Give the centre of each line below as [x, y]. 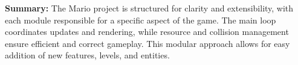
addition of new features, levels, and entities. [87, 55]
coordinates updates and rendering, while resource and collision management [147, 32]
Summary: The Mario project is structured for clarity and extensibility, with [149, 8]
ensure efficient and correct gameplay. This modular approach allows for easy [147, 43]
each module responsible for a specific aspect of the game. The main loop [141, 20]
